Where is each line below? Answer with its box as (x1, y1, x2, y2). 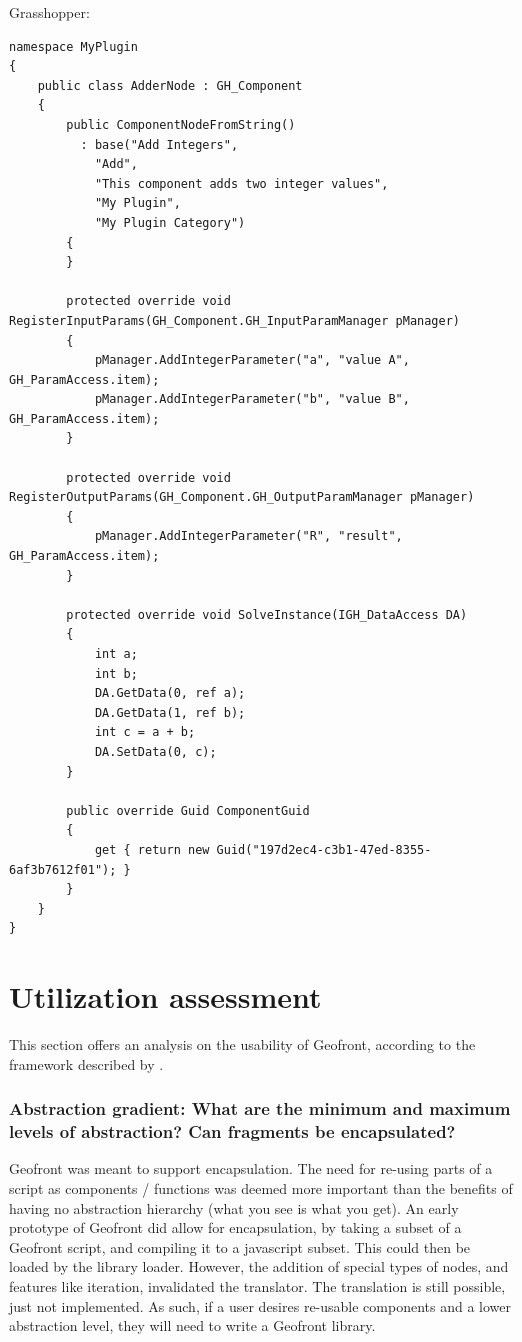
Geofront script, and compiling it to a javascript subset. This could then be (9, 1236, 471, 1257)
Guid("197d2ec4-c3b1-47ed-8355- (216, 842, 432, 857)
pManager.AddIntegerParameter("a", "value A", (94, 353, 410, 368)
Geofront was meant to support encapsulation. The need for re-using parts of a (9, 1158, 493, 1179)
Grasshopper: (9, 2, 90, 22)
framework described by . (9, 1053, 164, 1074)
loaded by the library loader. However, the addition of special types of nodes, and (9, 1256, 509, 1277)
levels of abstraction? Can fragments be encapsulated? (9, 1119, 456, 1144)
